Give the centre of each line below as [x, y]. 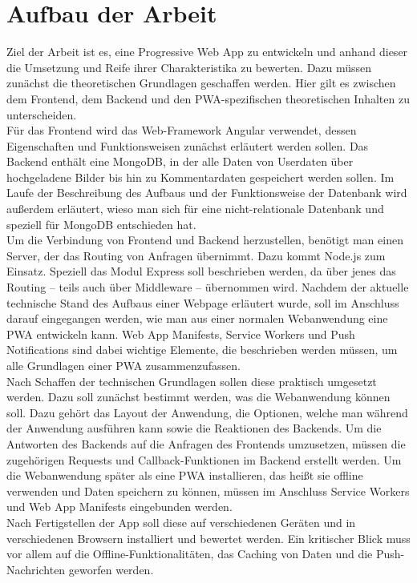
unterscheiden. [42, 114]
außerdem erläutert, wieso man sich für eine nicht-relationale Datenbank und [195, 209]
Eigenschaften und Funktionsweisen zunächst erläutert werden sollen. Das [188, 145]
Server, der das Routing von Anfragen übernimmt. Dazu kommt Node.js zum [196, 255]
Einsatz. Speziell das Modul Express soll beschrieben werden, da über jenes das [201, 271]
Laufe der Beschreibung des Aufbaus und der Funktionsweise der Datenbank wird [207, 193]
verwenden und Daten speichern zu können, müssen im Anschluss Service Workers [208, 491]
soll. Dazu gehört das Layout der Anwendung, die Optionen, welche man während [207, 412]
